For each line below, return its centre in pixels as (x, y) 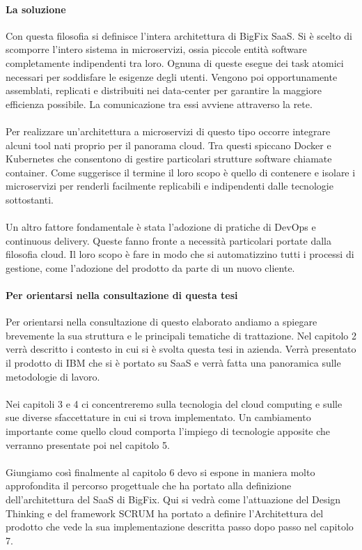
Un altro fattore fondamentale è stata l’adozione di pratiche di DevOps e (161, 227)
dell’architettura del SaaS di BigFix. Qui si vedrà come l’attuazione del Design (173, 499)
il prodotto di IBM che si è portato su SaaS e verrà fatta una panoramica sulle (173, 363)
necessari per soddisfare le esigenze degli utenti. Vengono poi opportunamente (172, 76)
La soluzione (36, 9)
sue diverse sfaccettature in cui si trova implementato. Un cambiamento (158, 417)
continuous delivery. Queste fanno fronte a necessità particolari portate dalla (168, 240)
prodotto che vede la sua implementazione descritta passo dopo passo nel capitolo (180, 527)
